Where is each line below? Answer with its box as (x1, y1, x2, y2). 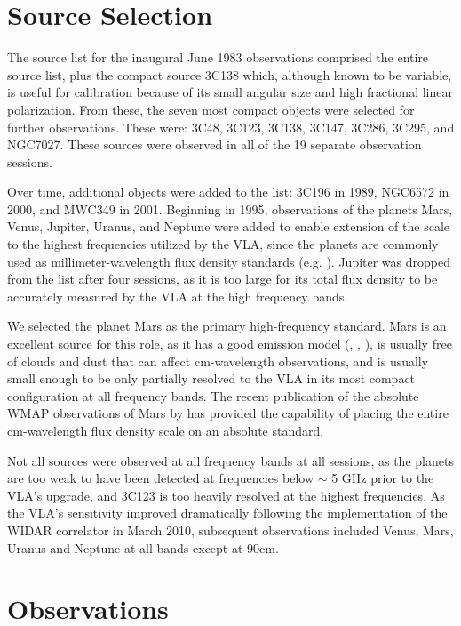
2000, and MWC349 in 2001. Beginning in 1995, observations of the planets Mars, (7, 199, 453, 218)
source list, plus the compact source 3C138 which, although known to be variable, (7, 65, 452, 84)
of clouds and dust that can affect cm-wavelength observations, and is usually (7, 351, 429, 370)
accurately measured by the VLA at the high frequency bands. (7, 286, 348, 305)
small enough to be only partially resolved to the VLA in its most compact (7, 369, 416, 388)
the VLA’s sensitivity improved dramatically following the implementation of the (7, 503, 448, 522)
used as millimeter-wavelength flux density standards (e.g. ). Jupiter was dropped (7, 252, 450, 270)
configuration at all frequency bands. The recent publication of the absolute (7, 386, 419, 405)
